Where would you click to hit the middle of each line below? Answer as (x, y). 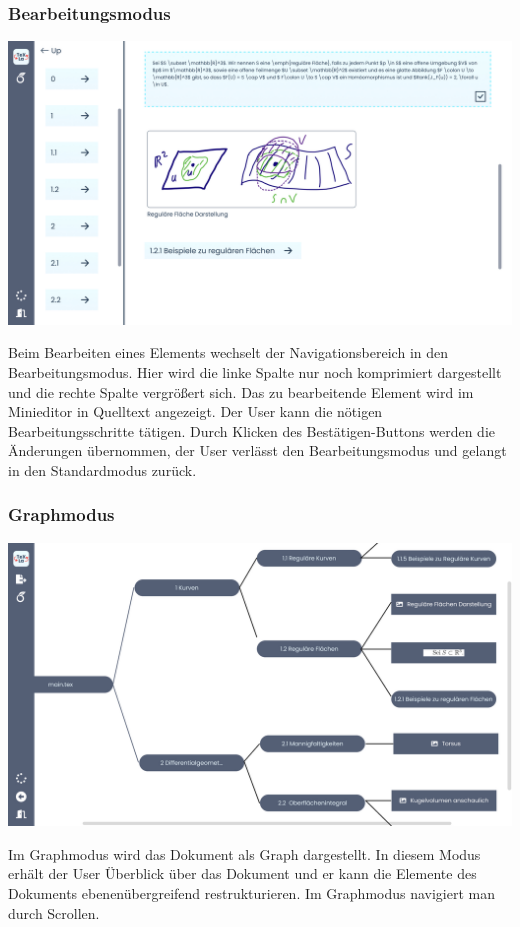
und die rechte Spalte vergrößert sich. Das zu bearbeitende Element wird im (241, 391)
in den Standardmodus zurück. (102, 469)
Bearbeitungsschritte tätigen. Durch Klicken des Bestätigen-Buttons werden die (252, 430)
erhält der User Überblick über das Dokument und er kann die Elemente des (242, 873)
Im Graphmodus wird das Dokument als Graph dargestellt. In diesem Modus (244, 853)
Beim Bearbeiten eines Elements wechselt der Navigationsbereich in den (228, 352)
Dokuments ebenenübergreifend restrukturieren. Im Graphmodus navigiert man (252, 892)
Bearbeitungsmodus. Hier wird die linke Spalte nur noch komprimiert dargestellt (255, 371)
